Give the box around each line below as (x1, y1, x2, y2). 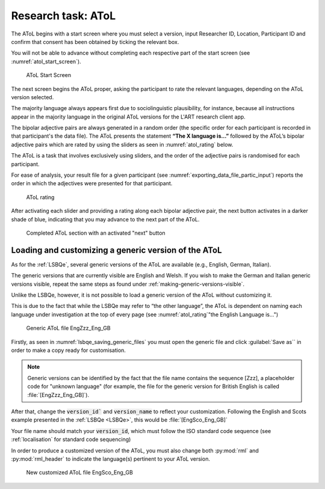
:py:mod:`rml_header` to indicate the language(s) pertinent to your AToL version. (11, 455, 211, 463)
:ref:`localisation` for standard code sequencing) (11, 436, 131, 443)
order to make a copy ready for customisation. (11, 346, 126, 354)
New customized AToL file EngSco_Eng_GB (26, 469, 134, 476)
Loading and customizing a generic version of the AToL (11, 245, 222, 255)
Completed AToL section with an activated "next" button (26, 229, 166, 236)
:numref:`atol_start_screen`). (11, 58, 81, 65)
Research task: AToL (11, 9, 116, 22)
